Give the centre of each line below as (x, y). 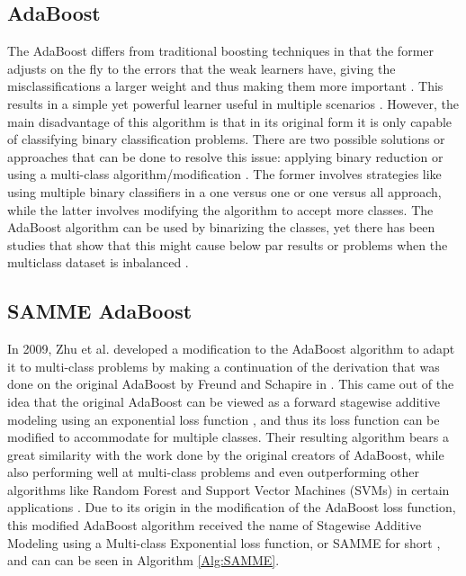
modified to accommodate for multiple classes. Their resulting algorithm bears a (228, 437)
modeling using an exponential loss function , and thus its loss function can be (224, 419)
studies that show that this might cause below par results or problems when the (228, 244)
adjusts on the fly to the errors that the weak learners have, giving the (202, 68)
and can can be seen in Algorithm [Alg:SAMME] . (143, 560)
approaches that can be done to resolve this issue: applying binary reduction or (225, 156)
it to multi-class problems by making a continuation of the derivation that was (224, 366)
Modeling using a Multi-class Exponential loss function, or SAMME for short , (224, 542)
